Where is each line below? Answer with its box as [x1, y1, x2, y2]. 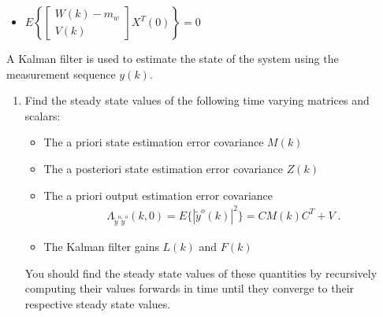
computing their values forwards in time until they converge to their [24, 280, 355, 297]
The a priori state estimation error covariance [43, 134, 264, 150]
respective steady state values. [24, 295, 171, 311]
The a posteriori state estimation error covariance [43, 160, 283, 176]
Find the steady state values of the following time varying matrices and [24, 92, 370, 109]
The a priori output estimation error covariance [43, 186, 273, 203]
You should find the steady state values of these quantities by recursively [24, 264, 377, 281]
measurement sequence [6, 65, 116, 82]
